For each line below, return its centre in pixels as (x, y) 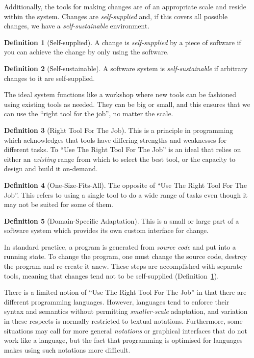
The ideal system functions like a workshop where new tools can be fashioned (120, 94)
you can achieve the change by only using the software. (87, 52)
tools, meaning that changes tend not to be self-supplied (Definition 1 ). (112, 275)
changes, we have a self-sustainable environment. (77, 26)
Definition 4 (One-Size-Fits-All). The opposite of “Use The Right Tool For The (126, 185)
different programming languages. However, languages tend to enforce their (117, 301)
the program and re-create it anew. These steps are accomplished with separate (123, 266)
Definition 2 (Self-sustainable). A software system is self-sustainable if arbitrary (126, 68)
